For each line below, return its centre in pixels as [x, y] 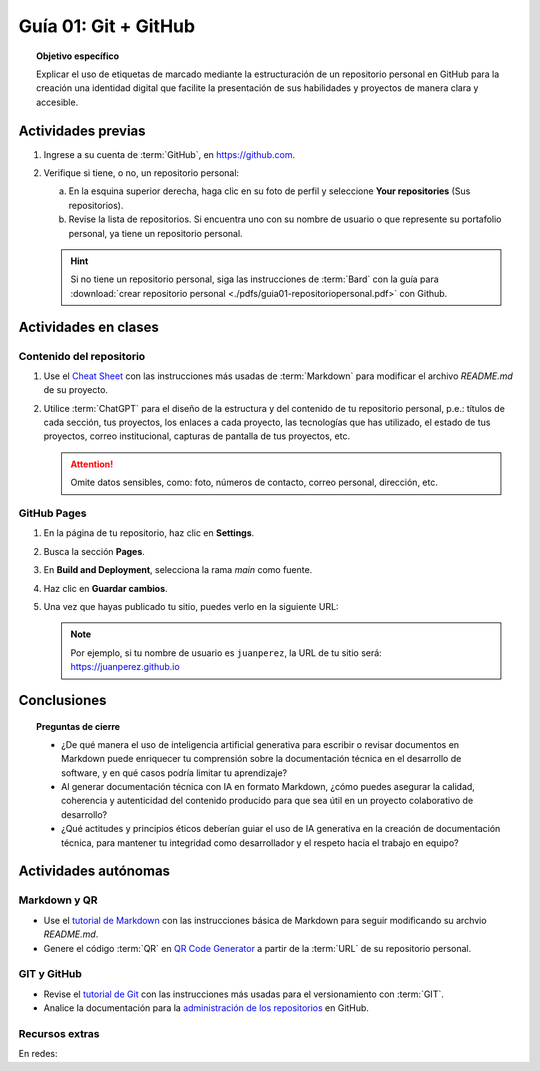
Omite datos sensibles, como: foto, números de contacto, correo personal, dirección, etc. [254, 482]
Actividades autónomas [94, 871]
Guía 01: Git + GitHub [106, 26]
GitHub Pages [52, 513]
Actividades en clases [88, 326]
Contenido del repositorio [82, 356]
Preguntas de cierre [78, 726]
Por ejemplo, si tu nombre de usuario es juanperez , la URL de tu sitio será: [226, 652]
